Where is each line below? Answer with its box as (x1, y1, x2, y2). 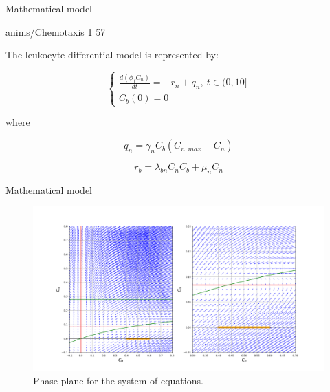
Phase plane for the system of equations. (33, 373, 203, 387)
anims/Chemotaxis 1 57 (5, 24, 106, 39)
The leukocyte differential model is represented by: (5, 47, 219, 62)
